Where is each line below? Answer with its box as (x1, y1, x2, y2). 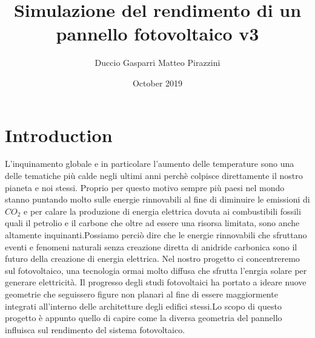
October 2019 (132, 76, 183, 89)
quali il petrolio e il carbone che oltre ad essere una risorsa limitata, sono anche (5, 216, 300, 229)
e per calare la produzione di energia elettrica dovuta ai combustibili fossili (24, 204, 301, 217)
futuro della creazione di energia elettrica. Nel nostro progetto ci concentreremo (5, 252, 300, 265)
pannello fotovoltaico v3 (56, 21, 259, 46)
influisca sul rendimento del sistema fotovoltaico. (5, 323, 185, 336)
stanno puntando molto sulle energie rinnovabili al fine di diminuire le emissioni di (5, 193, 310, 206)
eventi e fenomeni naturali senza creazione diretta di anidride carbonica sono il (5, 240, 297, 253)
